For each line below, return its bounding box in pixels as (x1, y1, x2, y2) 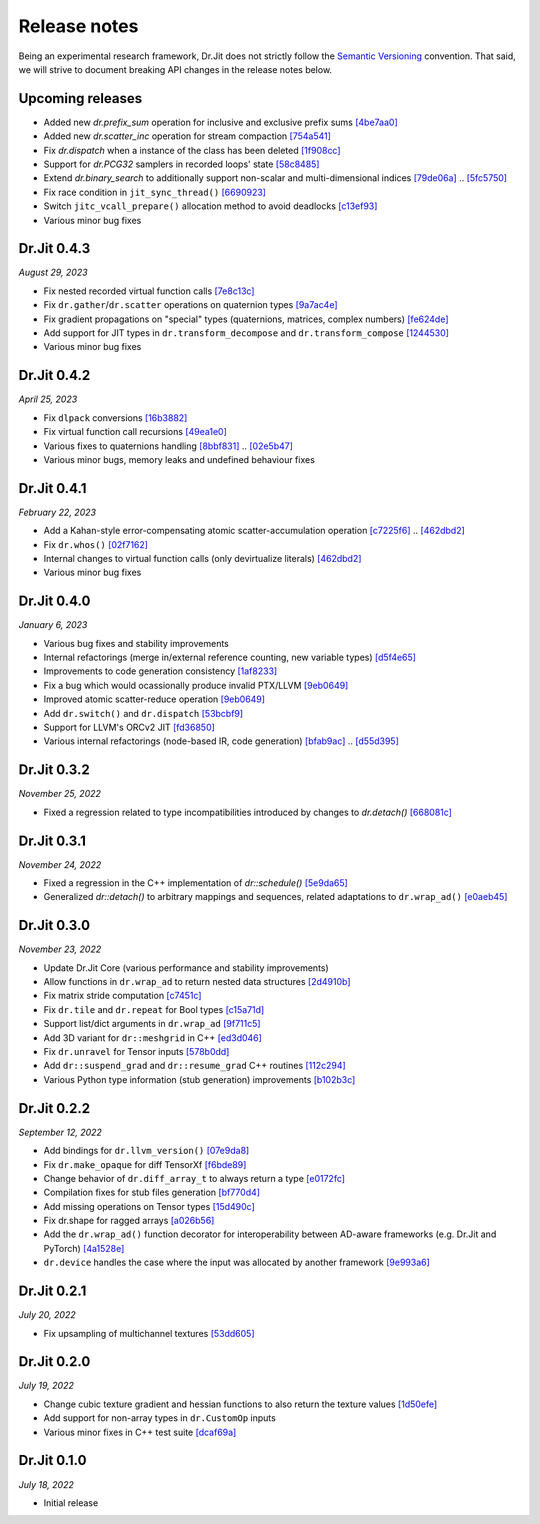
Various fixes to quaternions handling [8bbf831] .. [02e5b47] (43, 440, 294, 452)
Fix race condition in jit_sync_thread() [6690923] (43, 186, 267, 198)
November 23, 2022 (18, 943, 102, 955)
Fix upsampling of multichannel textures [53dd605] (43, 1327, 255, 1339)
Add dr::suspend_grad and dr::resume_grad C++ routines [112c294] (43, 1060, 347, 1072)
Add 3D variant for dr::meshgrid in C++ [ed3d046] (43, 1031, 262, 1044)
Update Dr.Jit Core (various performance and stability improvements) (43, 961, 329, 974)
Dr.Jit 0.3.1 (18, 832, 87, 849)
